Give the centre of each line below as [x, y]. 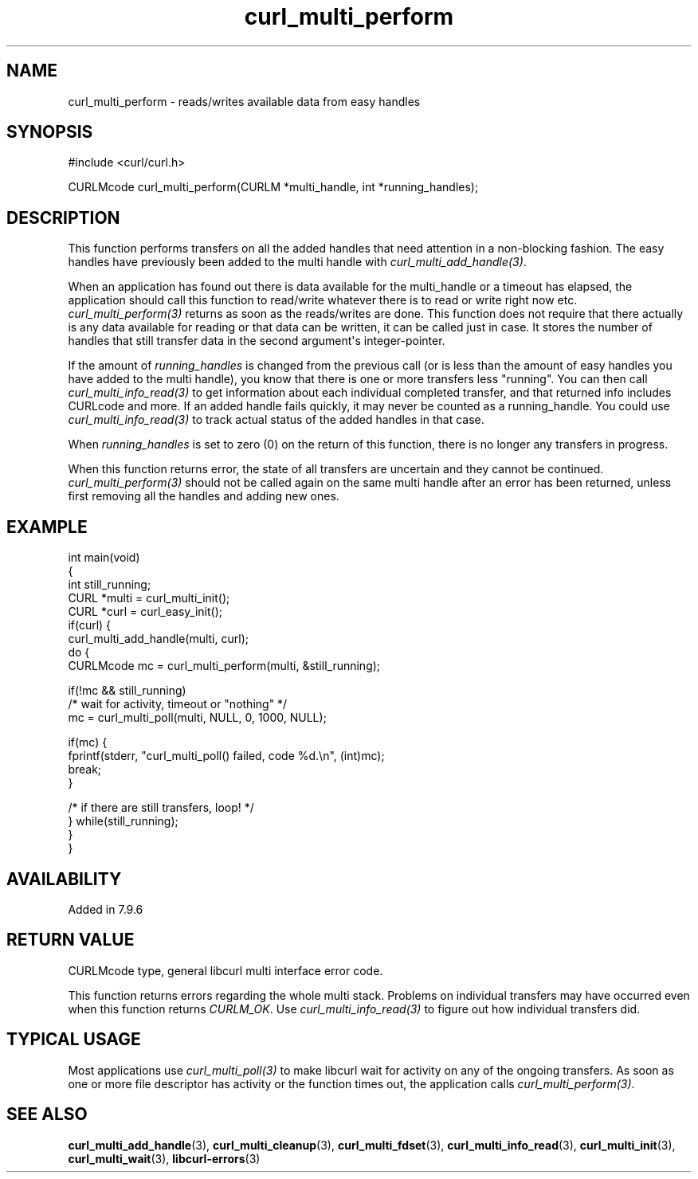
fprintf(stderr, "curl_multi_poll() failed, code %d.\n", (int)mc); [226, 756]
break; [85, 770]
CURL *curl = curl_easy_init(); [145, 612]
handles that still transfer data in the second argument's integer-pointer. [257, 341]
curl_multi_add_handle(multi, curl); [158, 639]
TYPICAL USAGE [74, 1040]
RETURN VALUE [71, 940]
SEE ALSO [47, 1114]
